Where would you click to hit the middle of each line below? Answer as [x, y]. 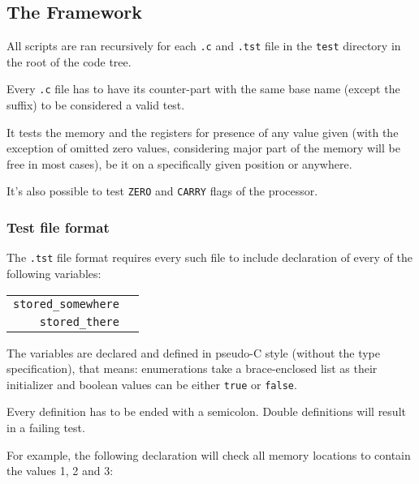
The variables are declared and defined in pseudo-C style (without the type [194, 352]
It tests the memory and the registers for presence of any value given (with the [203, 132]
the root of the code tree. [69, 61]
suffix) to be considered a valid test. [96, 105]
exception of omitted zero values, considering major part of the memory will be [203, 148]
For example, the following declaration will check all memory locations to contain [209, 454]
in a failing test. [46, 428]
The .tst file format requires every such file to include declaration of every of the [209, 257]
